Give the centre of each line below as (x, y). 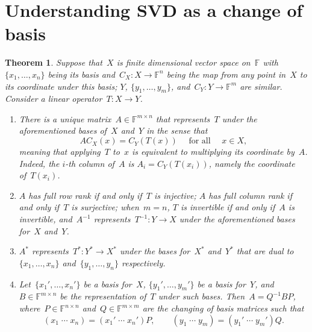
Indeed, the (39, 163)
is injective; (175, 195)
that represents (183, 118)
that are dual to (265, 251)
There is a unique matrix (65, 118)
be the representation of (103, 296)
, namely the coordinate (252, 163)
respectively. (144, 262)
